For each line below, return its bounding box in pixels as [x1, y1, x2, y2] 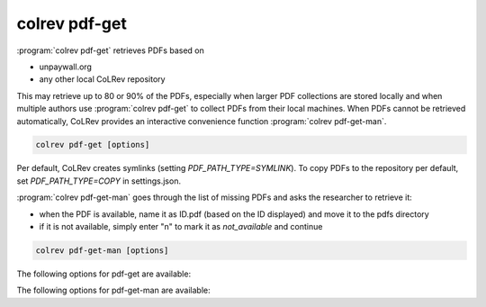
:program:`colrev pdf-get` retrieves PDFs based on [16, 45, 204, 56]
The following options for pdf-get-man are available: [16, 284, 211, 296]
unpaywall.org [39, 61, 92, 72]
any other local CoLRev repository [39, 74, 166, 85]
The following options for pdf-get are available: [16, 268, 192, 279]
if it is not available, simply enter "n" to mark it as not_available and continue [39, 221, 323, 232]
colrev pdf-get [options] [35, 140, 150, 150]
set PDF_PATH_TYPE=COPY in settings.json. [16, 176, 182, 186]
